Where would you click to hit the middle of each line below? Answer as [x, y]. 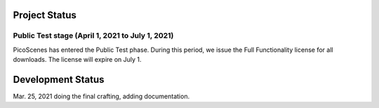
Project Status [45, 15]
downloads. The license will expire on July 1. [77, 60]
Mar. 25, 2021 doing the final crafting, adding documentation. [101, 96]
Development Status [59, 80]
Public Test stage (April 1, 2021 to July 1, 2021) [93, 36]
